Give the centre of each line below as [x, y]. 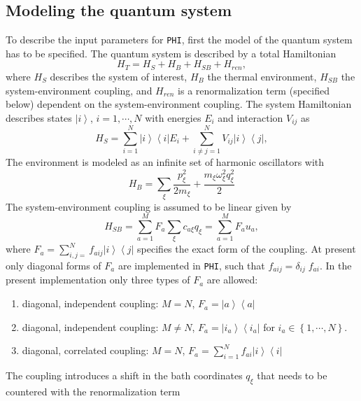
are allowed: [232, 280]
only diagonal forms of [54, 266]
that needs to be [292, 375]
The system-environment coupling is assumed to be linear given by [149, 206]
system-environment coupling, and [79, 90]
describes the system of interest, [119, 76]
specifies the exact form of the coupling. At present [247, 249]
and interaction [250, 117]
